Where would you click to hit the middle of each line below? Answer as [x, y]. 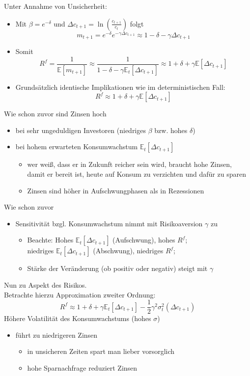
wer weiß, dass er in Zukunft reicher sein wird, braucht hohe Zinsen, [129, 164]
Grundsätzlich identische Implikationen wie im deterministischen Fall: [120, 87]
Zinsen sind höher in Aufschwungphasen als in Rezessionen [116, 190]
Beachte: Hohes [50, 240]
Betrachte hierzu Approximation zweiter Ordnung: [80, 294]
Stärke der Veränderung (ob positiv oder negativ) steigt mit [117, 268]
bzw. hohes [171, 130]
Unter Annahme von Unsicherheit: [56, 6]
